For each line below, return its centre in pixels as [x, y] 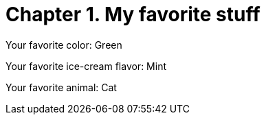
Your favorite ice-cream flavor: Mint [86, 66]
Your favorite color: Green [64, 45]
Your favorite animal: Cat [61, 87]
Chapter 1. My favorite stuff [133, 14]
